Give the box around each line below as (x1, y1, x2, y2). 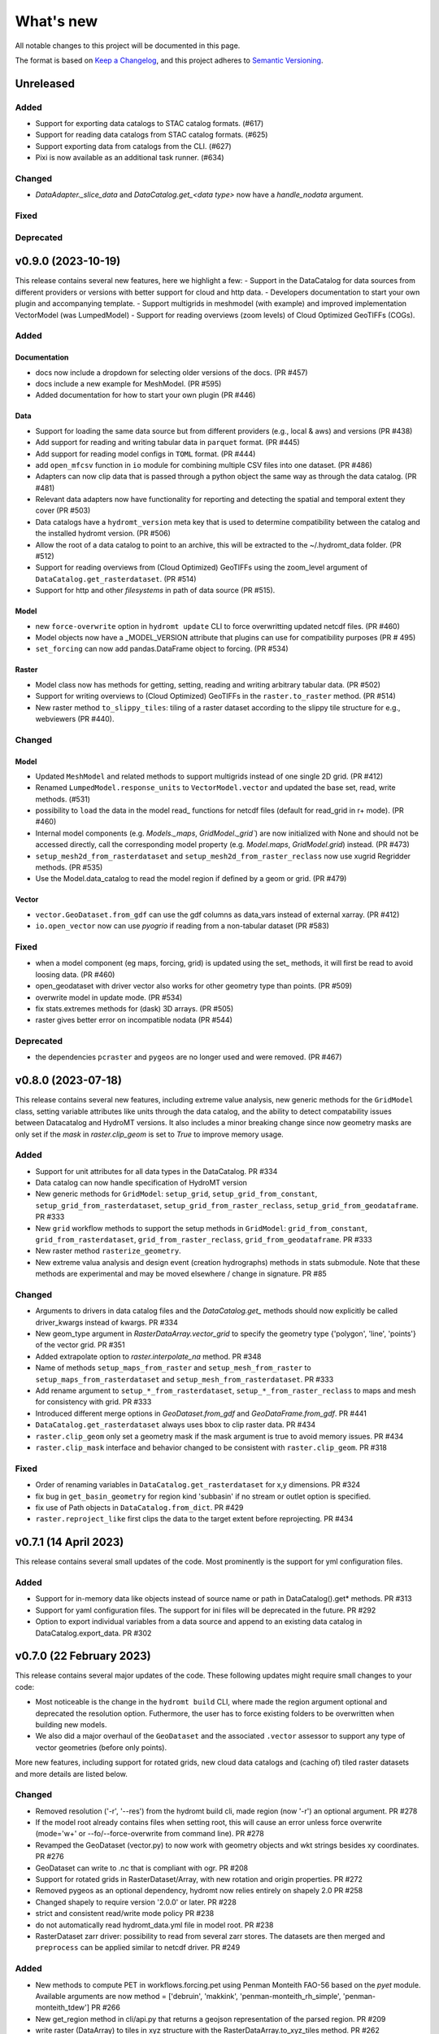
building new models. (35, 1719, 107, 1729)
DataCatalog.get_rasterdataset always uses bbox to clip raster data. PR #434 (35, 1420, 316, 1429)
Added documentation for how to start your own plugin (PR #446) (35, 391, 256, 400)
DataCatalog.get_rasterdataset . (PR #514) (35, 574, 197, 583)
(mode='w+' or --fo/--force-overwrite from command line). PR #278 (35, 1829, 264, 1839)
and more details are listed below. (15, 1769, 128, 1779)
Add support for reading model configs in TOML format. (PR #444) (35, 448, 256, 459)
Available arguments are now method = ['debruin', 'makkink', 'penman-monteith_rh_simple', (35, 1991, 341, 2001)
